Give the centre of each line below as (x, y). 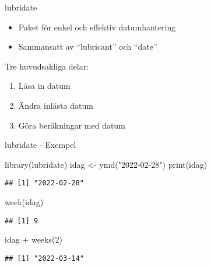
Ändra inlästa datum (56, 105)
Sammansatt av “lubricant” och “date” (88, 46)
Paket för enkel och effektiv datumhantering (97, 27)
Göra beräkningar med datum (72, 125)
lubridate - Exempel (41, 145)
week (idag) (24, 202)
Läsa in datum (44, 86)
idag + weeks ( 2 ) (34, 239)
